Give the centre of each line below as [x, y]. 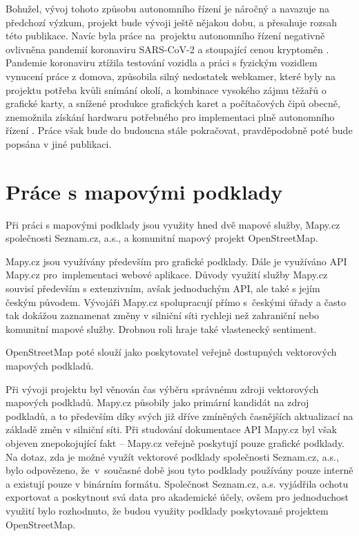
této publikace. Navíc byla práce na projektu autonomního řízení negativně [165, 36]
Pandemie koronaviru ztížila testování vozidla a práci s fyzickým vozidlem [162, 63]
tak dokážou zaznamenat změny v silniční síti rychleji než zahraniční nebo [163, 315]
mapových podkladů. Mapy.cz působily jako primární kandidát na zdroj [157, 402]
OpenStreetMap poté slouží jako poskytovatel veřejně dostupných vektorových [171, 352]
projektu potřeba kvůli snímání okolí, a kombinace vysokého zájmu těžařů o [166, 89]
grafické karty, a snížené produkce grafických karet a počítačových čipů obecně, [173, 103]
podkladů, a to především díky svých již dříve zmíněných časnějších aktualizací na [179, 415]
